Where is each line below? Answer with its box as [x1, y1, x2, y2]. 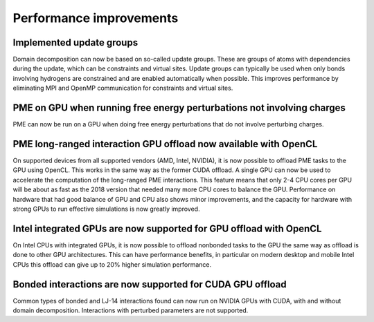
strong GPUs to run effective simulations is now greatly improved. [12, 205, 200, 213]
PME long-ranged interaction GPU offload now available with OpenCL [12, 138, 318, 150]
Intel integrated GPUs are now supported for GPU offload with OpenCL [12, 222, 322, 234]
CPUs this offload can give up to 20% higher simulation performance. [12, 260, 212, 269]
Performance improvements [12, 10, 179, 26]
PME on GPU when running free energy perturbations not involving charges [12, 102, 346, 114]
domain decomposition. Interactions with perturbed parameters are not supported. [12, 306, 249, 314]
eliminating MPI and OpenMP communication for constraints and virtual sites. [12, 84, 233, 93]
